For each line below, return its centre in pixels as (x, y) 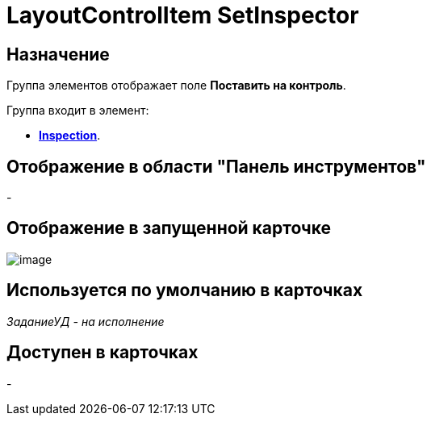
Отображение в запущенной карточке (169, 228)
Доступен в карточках (103, 353)
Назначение (58, 54)
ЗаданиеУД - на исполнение (86, 321)
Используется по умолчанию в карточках (185, 290)
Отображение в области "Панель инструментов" (216, 166)
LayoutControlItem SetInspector (183, 15)
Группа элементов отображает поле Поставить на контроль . (176, 86)
